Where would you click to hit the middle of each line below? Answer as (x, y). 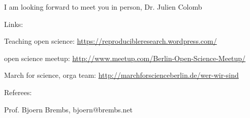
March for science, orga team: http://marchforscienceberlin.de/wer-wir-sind (121, 75)
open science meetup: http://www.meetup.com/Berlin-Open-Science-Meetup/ (125, 58)
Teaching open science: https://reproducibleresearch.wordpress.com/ (111, 41)
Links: (14, 24)
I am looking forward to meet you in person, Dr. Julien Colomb (103, 7)
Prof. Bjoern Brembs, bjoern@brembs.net (68, 109)
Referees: (18, 92)
